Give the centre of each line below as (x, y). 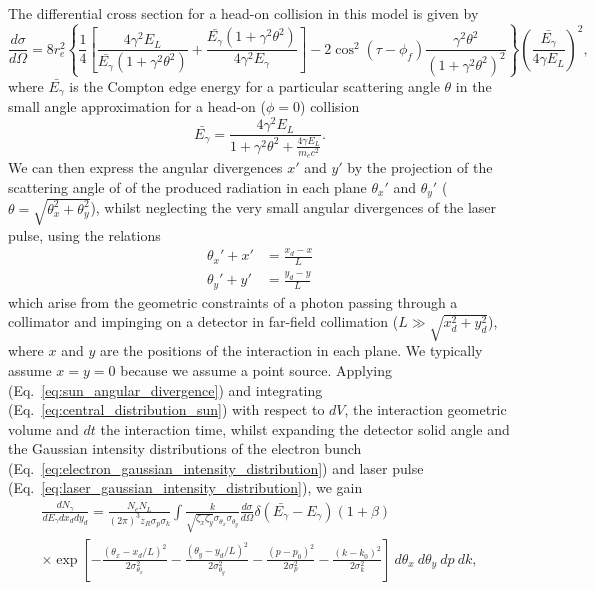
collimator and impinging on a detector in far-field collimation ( (203, 321)
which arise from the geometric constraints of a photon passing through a (233, 301)
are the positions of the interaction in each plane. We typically (291, 350)
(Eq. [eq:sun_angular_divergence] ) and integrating (165, 389)
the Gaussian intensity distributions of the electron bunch (185, 448)
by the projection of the (420, 167)
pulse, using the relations (84, 234)
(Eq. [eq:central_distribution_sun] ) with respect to (166, 409)
